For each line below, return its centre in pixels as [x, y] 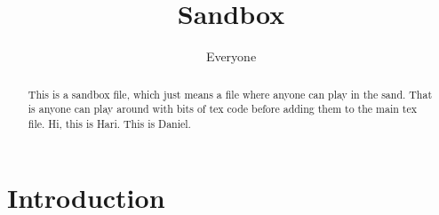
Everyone [231, 56]
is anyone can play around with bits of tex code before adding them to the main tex [222, 109]
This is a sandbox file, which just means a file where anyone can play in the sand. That [230, 94]
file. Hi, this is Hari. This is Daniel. [109, 123]
